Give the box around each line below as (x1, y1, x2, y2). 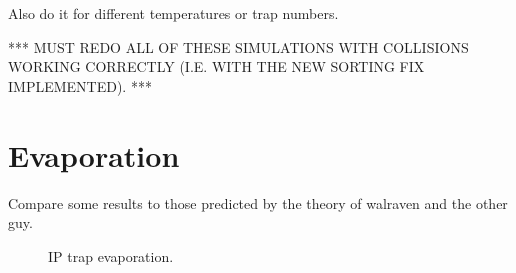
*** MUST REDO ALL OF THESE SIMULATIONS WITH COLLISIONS (8, 36, 469, 57)
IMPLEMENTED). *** (8, 75, 152, 96)
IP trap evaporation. (48, 245, 174, 266)
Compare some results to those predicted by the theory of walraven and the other (8, 192, 508, 213)
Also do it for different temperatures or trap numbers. (8, 3, 339, 23)
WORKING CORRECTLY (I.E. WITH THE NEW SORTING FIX (8, 56, 425, 77)
